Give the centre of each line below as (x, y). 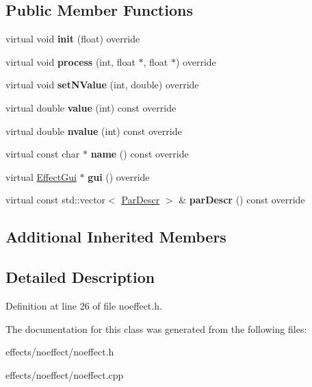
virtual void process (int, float (70, 61)
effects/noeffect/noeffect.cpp (65, 374)
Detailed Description (80, 277)
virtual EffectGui (41, 176)
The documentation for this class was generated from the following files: (156, 328)
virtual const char (43, 154)
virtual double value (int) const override (91, 107)
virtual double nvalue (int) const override (94, 130)
